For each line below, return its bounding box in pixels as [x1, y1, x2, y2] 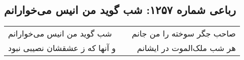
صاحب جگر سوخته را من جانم [132, 27, 236, 39]
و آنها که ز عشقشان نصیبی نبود [8, 42, 116, 54]
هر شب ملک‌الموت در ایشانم [137, 42, 236, 54]
